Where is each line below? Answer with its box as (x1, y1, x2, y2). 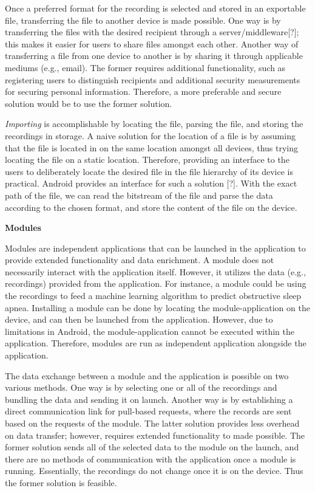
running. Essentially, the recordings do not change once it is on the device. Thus (5, 464, 303, 477)
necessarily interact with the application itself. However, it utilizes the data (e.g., (5, 265, 306, 278)
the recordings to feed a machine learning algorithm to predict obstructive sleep (5, 289, 302, 302)
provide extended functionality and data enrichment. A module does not (5, 253, 274, 266)
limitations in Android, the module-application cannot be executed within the (5, 324, 294, 337)
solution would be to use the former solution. (5, 97, 172, 109)
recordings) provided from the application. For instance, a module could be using (5, 277, 307, 290)
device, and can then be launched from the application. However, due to (5, 313, 273, 326)
